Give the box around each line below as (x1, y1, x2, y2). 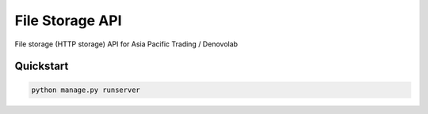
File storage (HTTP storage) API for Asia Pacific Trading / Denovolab (14, 39, 238, 49)
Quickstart (14, 60, 69, 73)
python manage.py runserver (31, 85, 140, 94)
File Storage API (14, 12, 122, 29)
